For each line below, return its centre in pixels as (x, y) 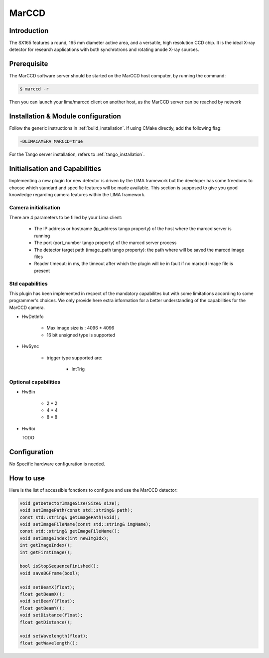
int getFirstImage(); (46, 552)
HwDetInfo (33, 317)
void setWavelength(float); (54, 636)
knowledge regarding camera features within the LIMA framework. (77, 194)
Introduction (29, 31)
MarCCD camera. (27, 308)
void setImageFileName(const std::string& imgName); (85, 524)
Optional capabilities (35, 382)
